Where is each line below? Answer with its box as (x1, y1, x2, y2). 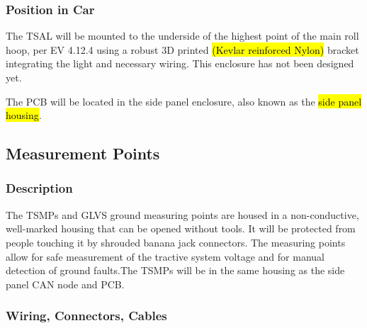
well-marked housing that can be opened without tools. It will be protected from (6, 221, 356, 236)
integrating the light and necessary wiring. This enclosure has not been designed (6, 56, 354, 71)
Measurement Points (6, 142, 160, 164)
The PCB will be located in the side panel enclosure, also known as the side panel (6, 94, 362, 108)
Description (6, 179, 73, 197)
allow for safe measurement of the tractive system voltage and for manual (6, 249, 324, 264)
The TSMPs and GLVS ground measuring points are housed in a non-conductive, (6, 207, 359, 222)
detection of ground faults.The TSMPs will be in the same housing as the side (6, 263, 345, 278)
